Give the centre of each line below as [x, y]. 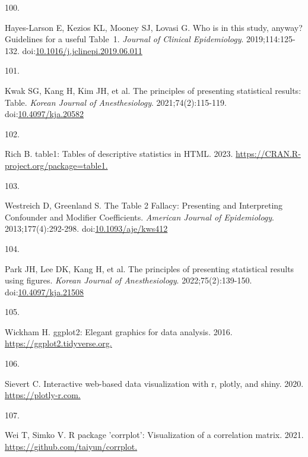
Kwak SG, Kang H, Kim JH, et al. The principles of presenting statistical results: [153, 90]
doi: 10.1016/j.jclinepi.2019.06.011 [82, 50]
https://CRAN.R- [268, 154]
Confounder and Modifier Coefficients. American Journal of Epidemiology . [139, 217]
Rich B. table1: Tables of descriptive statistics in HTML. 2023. [119, 154]
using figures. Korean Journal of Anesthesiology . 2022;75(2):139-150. [128, 280]
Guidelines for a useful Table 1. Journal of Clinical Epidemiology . [124, 39]
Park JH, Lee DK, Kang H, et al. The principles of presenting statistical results [150, 268]
